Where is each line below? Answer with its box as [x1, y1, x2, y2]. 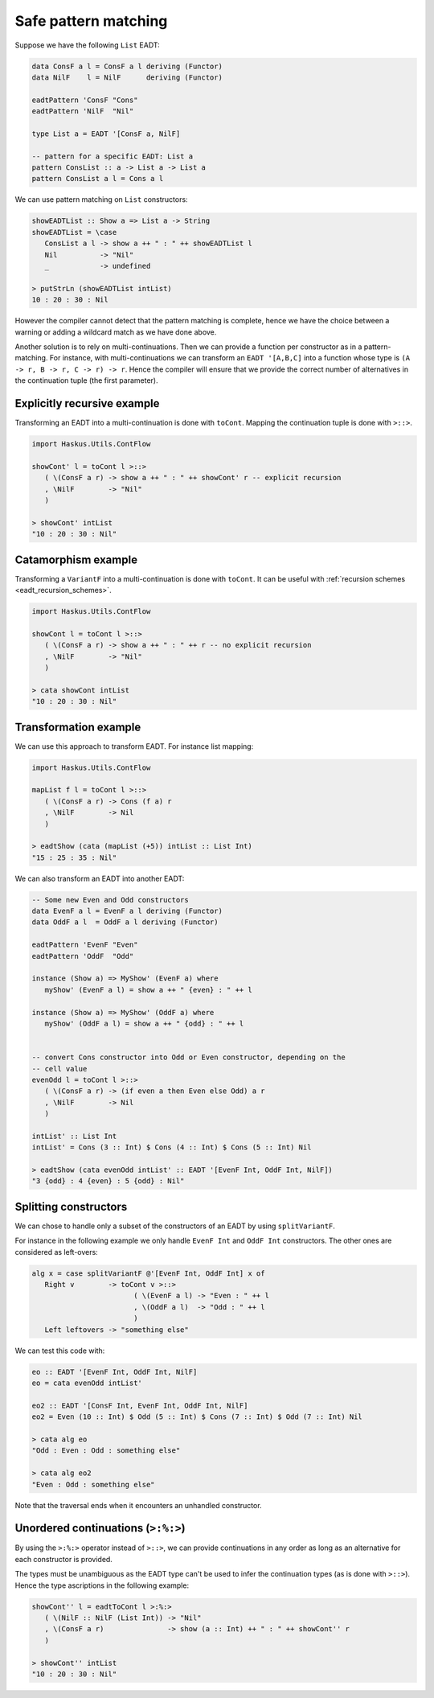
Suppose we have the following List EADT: [14, 40, 160, 50]
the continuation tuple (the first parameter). [14, 376, 158, 385]
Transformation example [14, 720, 141, 734]
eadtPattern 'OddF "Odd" [31, 952, 134, 960]
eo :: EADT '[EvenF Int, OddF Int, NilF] [31, 1367, 198, 1376]
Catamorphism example [14, 553, 138, 566]
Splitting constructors [14, 1199, 128, 1214]
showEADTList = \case [31, 228, 117, 236]
